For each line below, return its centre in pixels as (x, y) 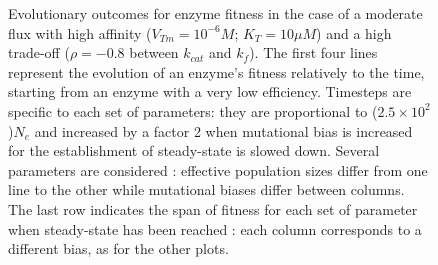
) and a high (354, 32)
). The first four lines (313, 52)
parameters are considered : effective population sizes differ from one (218, 169)
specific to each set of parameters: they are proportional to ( (193, 110)
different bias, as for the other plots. (118, 248)
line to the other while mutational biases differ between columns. (206, 189)
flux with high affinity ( (80, 32)
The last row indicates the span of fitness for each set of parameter (213, 208)
